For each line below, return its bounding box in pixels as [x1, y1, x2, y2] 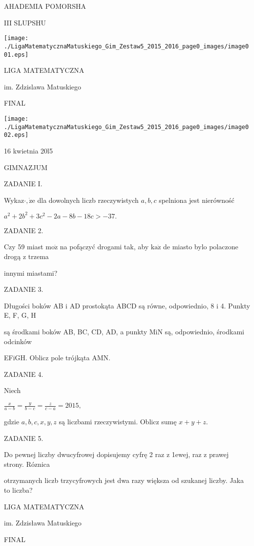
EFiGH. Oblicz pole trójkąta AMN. [4, 352, 110, 363]
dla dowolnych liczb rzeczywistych [37, 195, 139, 205]
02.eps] [4, 131, 29, 139]
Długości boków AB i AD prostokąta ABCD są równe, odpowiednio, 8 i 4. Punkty [4, 300, 250, 310]
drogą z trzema [4, 251, 49, 261]
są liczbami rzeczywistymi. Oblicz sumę [59, 416, 177, 427]
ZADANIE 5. [4, 433, 43, 443]
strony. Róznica [4, 459, 50, 469]
